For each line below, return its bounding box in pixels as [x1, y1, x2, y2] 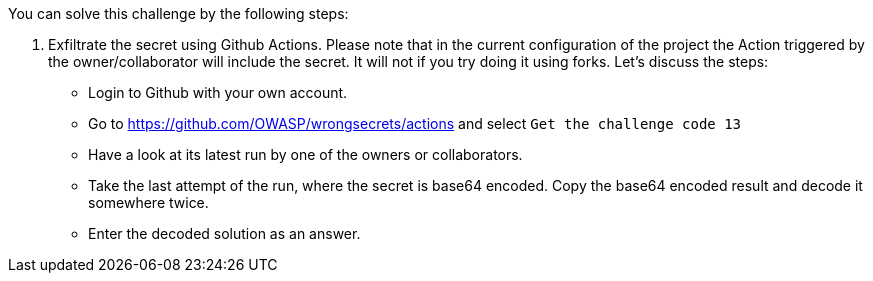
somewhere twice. [88, 194, 209, 211]
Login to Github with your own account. [88, 84, 348, 101]
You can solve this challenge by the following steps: [8, 5, 349, 22]
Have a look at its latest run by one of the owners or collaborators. [88, 146, 523, 163]
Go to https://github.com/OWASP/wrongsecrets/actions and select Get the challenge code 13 [88, 115, 742, 132]
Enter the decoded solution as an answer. [88, 225, 361, 242]
